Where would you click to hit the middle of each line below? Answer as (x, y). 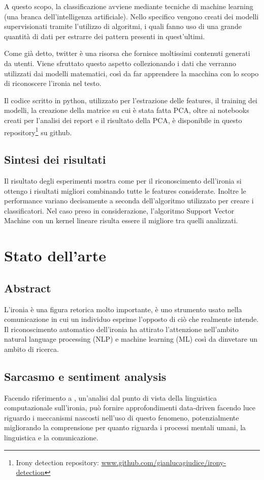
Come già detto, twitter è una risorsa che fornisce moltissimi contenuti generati (127, 53)
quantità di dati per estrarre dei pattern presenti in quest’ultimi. (105, 36)
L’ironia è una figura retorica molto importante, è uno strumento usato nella (123, 309)
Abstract (28, 288)
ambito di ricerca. (31, 349)
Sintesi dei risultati (55, 159)
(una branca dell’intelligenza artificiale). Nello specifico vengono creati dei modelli (131, 16)
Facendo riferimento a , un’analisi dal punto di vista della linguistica (111, 397)
